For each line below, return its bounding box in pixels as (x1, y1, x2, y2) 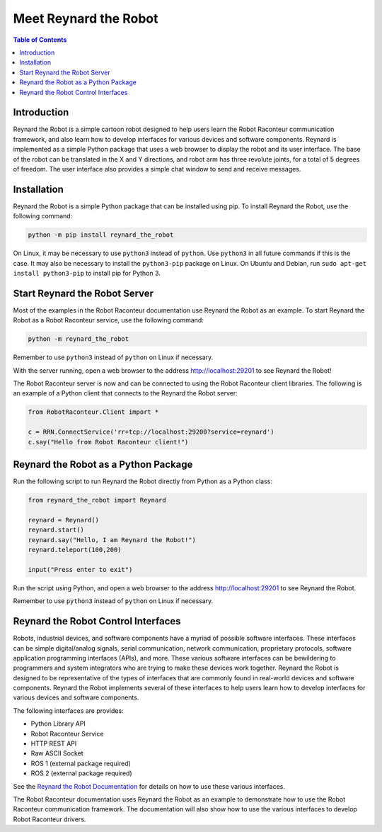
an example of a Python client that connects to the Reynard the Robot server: (13, 389, 238, 398)
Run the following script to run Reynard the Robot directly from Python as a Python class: (13, 477, 272, 485)
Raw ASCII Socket (30, 749, 84, 758)
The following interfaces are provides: (13, 706, 124, 715)
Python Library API (30, 719, 86, 728)
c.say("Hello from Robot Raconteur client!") (28, 438, 189, 446)
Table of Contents (13, 35, 67, 44)
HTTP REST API (30, 739, 77, 748)
